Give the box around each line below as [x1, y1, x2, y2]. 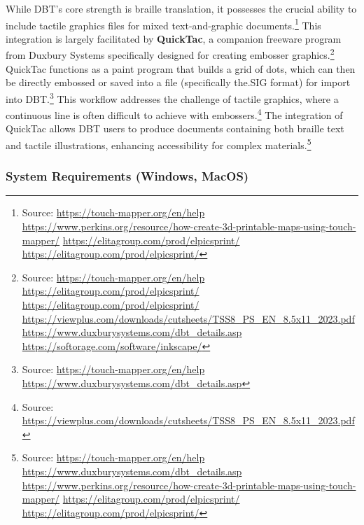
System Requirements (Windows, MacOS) [6, 167, 249, 185]
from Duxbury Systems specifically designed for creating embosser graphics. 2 [6, 45, 335, 62]
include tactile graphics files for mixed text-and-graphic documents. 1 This [6, 15, 321, 32]
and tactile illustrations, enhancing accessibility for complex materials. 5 [6, 135, 311, 152]
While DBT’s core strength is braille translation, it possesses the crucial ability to [6, 1, 357, 15]
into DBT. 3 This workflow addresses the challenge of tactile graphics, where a [6, 89, 339, 106]
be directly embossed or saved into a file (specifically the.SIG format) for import [6, 75, 351, 90]
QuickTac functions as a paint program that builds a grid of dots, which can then [6, 61, 356, 76]
